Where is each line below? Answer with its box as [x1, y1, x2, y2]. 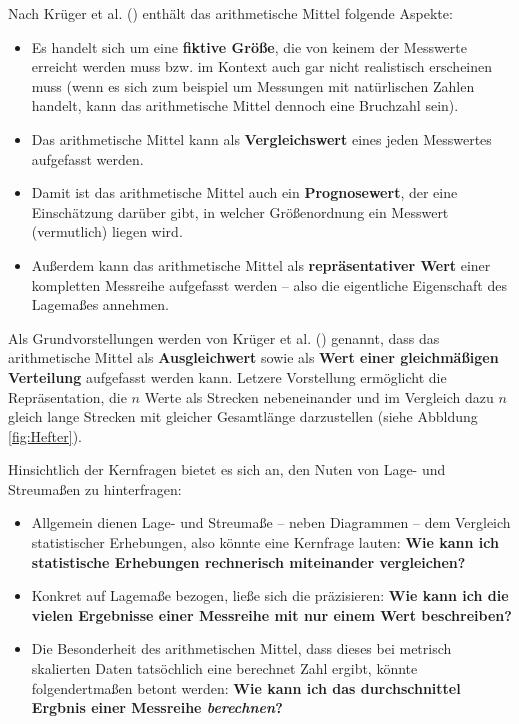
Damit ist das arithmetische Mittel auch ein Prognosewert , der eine [31, 182, 458, 203]
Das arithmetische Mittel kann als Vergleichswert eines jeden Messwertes [31, 128, 492, 149]
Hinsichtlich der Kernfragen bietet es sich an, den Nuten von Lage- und [8, 459, 446, 480]
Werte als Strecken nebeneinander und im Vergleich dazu [144, 386, 494, 407]
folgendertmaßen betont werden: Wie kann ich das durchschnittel [31, 677, 461, 698]
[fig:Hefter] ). [8, 425, 82, 446]
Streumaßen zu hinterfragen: [8, 478, 182, 499]
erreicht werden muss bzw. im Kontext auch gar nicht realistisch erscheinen [31, 56, 493, 77]
